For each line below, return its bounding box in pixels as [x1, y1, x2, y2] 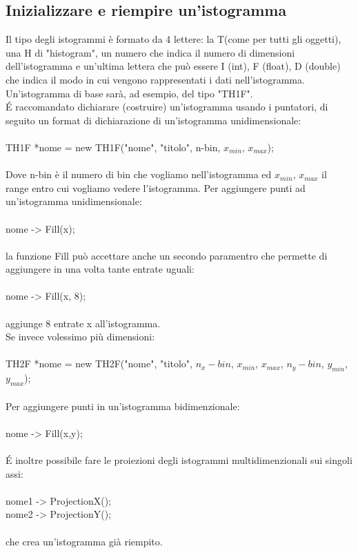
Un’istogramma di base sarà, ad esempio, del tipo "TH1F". [6, 86, 253, 100]
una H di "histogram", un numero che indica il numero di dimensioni [6, 45, 295, 59]
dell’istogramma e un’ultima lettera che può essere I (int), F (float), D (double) [6, 59, 341, 73]
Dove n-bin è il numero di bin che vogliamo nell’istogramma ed [6, 167, 272, 182]
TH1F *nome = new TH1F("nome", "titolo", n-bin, [6, 139, 221, 154]
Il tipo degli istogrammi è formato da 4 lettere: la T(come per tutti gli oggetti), [6, 32, 341, 46]
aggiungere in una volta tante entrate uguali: [6, 262, 195, 276]
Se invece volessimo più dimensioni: [6, 329, 155, 344]
